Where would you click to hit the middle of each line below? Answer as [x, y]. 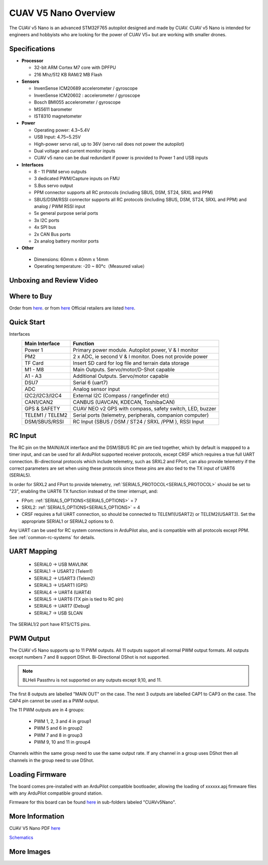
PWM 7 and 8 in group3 [58, 735]
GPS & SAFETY [42, 409]
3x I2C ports [47, 220]
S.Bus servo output [54, 185]
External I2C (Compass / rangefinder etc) [121, 396]
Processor [33, 61]
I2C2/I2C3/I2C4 [43, 396]
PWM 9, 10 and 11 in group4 [62, 742]
